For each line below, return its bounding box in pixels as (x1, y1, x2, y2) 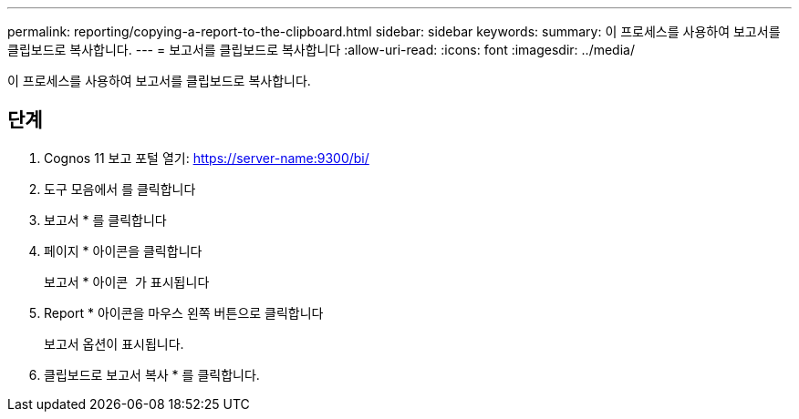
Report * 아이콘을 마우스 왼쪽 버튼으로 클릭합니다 (44, 304, 324, 321)
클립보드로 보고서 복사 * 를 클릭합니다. (44, 366, 260, 383)
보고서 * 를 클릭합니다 (44, 211, 167, 228)
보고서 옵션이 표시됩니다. (44, 335, 184, 352)
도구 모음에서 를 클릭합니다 (44, 180, 196, 197)
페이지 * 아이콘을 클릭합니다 (44, 242, 202, 259)
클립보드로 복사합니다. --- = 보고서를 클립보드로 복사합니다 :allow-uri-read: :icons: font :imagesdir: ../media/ (7, 42, 635, 57)
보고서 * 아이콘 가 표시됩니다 (44, 273, 210, 290)
